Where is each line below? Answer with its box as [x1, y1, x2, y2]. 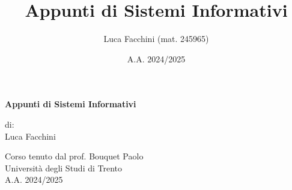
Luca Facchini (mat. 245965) [103, 32, 209, 45]
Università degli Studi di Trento [5, 161, 123, 174]
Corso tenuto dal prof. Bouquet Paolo [5, 150, 144, 162]
